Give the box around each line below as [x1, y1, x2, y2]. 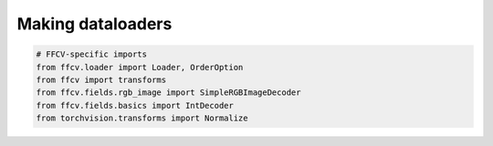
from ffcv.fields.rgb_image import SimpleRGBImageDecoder [36, 88, 301, 98]
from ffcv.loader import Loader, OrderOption [36, 62, 244, 72]
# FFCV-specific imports [36, 49, 148, 59]
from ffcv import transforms [36, 74, 167, 85]
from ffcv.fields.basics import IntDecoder [36, 100, 235, 110]
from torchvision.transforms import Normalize [36, 113, 248, 123]
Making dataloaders [16, 14, 173, 34]
